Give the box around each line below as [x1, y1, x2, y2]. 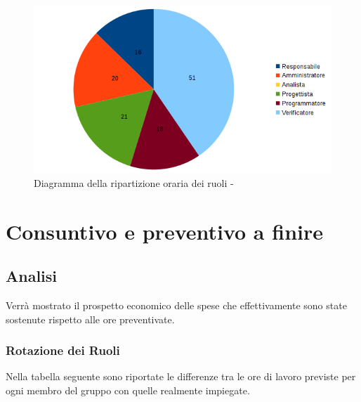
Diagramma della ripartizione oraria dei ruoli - [34, 175, 234, 190]
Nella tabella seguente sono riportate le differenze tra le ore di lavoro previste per [6, 369, 356, 384]
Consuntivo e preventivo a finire [6, 216, 323, 245]
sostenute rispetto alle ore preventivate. [6, 311, 175, 326]
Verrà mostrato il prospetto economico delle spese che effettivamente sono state [6, 298, 347, 313]
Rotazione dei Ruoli [6, 342, 120, 359]
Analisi [6, 265, 58, 287]
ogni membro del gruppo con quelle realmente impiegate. [6, 383, 250, 398]
